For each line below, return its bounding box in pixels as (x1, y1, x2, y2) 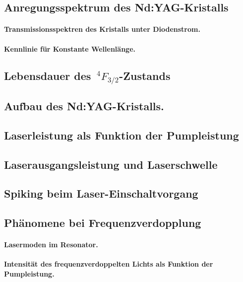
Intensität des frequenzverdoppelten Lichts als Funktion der (4, 259, 213, 269)
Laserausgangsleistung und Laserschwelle (4, 156, 218, 172)
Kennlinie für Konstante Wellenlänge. (4, 43, 135, 54)
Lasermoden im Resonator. (4, 239, 98, 250)
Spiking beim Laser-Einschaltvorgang (4, 186, 198, 201)
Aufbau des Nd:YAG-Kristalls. (4, 98, 164, 114)
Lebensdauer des (4, 68, 91, 83)
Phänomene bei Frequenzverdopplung (4, 215, 201, 230)
